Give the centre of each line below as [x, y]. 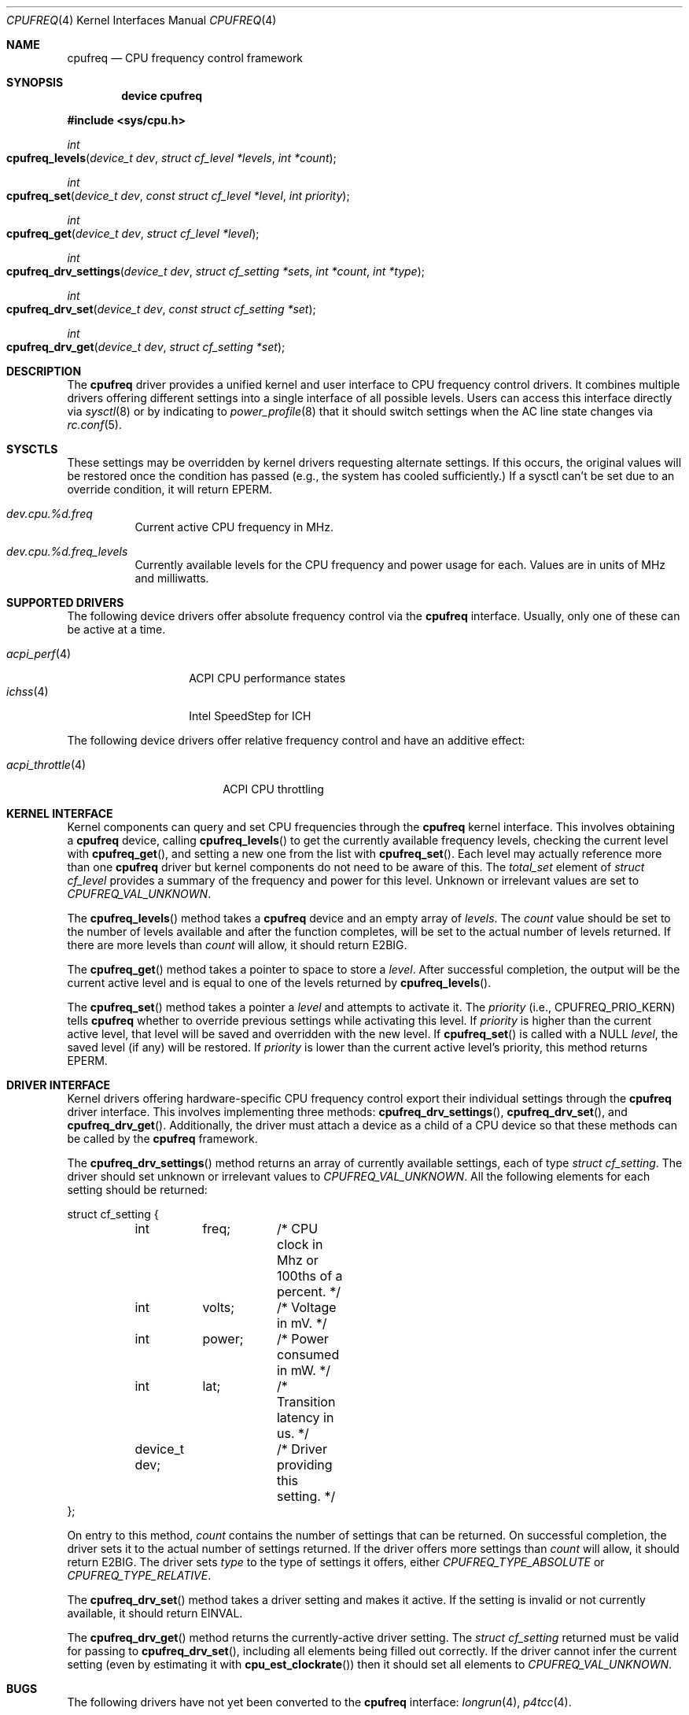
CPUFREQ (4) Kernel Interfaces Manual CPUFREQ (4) [142, 20]
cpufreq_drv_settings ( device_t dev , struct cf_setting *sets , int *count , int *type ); [216, 271]
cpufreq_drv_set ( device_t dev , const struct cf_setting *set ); [161, 309]
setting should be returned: [137, 1190]
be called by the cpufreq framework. [162, 1138]
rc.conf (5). [94, 425]
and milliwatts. [172, 578]
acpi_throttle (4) [46, 765]
